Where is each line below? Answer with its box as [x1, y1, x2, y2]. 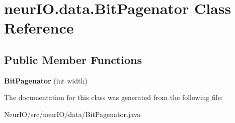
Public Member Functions [4, 51, 142, 67]
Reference [4, 17, 74, 38]
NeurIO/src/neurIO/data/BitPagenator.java [4, 108, 141, 119]
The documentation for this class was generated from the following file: [4, 92, 223, 102]
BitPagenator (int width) [4, 75, 88, 85]
